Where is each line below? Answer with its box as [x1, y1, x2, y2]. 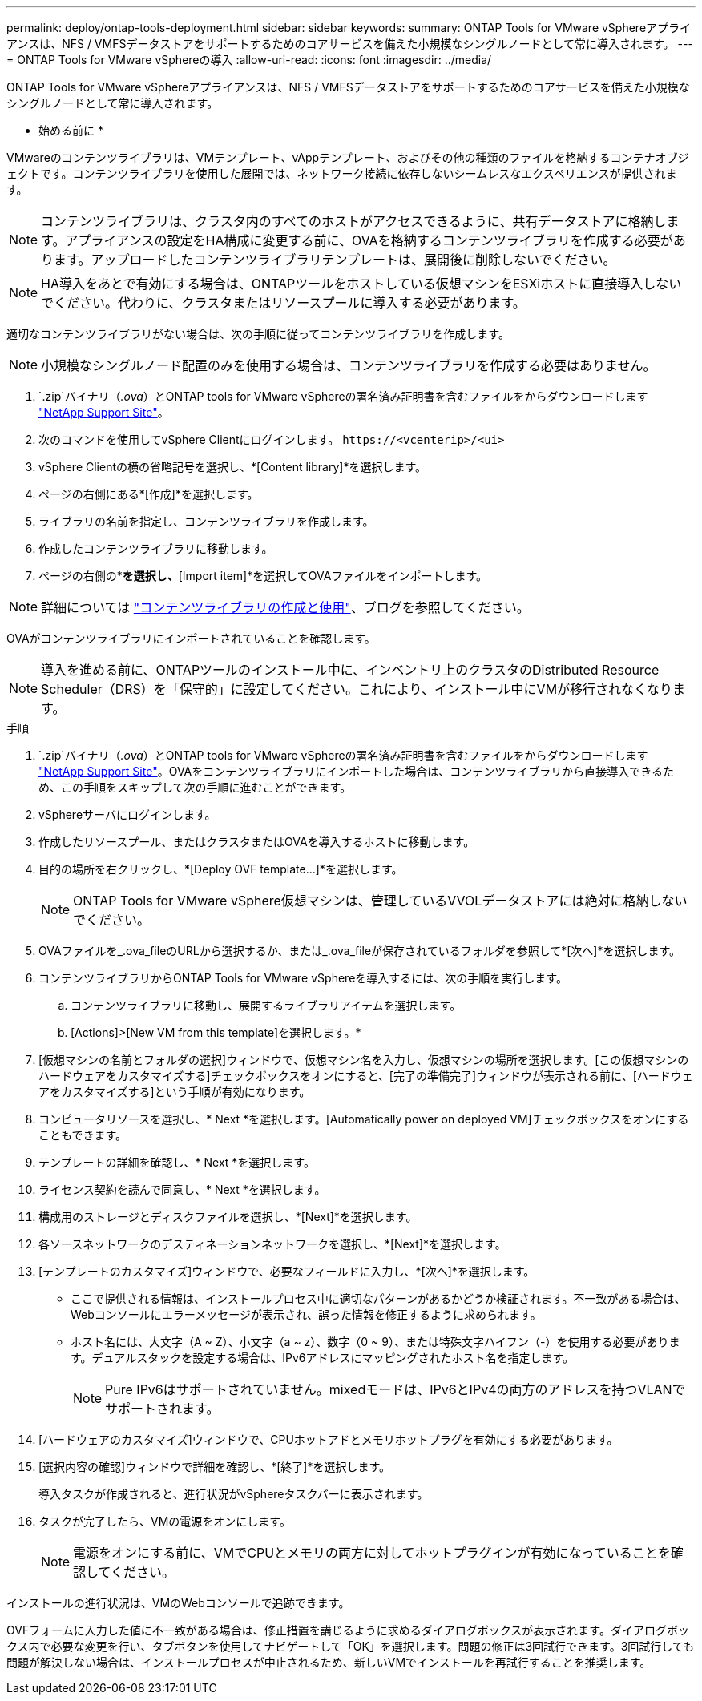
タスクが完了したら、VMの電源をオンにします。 [38, 1514, 291, 1528]
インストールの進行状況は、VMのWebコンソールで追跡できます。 [6, 1596, 350, 1610]
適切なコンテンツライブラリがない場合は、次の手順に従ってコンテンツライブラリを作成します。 [6, 327, 510, 341]
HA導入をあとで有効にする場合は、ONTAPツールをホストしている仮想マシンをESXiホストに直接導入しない [41, 276, 682, 292]
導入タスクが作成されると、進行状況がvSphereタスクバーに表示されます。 [38, 1487, 429, 1501]
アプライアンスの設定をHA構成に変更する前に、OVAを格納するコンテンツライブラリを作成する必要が [65, 232, 673, 248]
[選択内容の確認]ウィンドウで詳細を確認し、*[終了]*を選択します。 [38, 1460, 391, 1473]
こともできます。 [38, 1128, 127, 1142]
